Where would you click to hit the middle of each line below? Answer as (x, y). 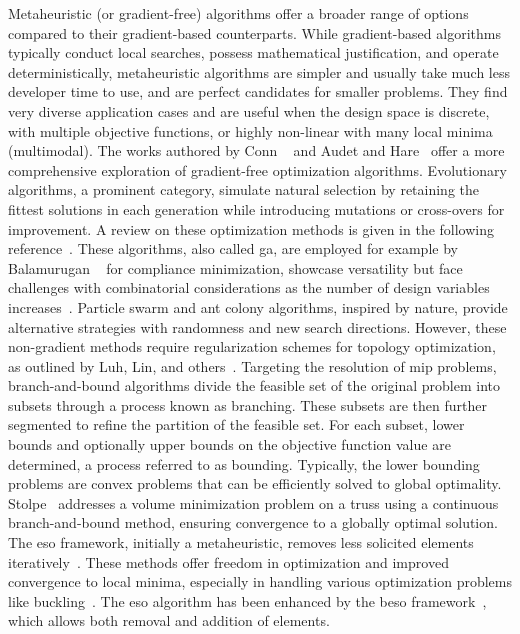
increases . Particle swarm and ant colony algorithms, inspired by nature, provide (258, 306)
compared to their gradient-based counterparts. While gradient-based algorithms (254, 32)
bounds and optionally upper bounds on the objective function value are (229, 444)
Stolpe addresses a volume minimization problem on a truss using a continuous (253, 502)
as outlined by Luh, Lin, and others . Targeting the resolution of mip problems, (252, 365)
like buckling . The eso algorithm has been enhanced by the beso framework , (247, 600)
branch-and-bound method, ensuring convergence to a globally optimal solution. (253, 522)
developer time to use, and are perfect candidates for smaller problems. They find (258, 91)
